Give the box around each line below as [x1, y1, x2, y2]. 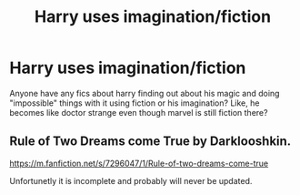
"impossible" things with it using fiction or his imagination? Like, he [9, 97, 260, 108]
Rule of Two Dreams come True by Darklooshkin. [9, 134, 292, 149]
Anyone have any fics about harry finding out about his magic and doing [9, 87, 280, 98]
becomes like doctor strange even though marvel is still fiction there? [9, 107, 268, 118]
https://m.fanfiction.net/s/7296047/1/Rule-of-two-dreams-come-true [9, 158, 269, 169]
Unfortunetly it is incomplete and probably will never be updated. [9, 175, 253, 186]
